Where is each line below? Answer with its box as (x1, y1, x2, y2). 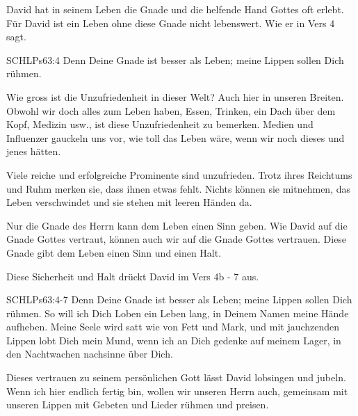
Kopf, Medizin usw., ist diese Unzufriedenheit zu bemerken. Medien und (6, 117, 314, 131)
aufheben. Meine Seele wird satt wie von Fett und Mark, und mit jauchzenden (6, 319, 340, 334)
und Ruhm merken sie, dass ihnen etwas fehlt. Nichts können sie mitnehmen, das (6, 181, 351, 195)
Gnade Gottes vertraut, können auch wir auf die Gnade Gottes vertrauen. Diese (6, 232, 347, 246)
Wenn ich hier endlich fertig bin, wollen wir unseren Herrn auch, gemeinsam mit (6, 383, 348, 398)
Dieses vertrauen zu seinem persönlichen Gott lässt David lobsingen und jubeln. (6, 370, 346, 385)
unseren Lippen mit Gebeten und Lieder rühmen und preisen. (6, 397, 269, 412)
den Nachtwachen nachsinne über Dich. (6, 346, 173, 361)
